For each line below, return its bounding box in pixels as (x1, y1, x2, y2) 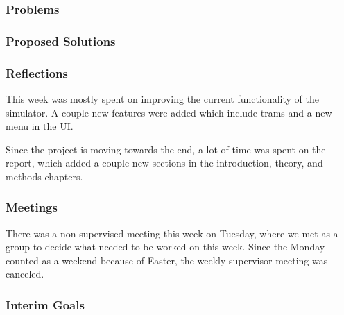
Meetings (6, 198, 58, 216)
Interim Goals (6, 296, 85, 313)
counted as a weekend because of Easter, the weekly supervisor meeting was (6, 253, 328, 267)
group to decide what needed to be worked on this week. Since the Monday (6, 239, 325, 254)
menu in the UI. (6, 119, 74, 133)
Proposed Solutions (6, 32, 116, 49)
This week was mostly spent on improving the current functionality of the (6, 91, 319, 105)
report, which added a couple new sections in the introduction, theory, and (6, 155, 323, 170)
